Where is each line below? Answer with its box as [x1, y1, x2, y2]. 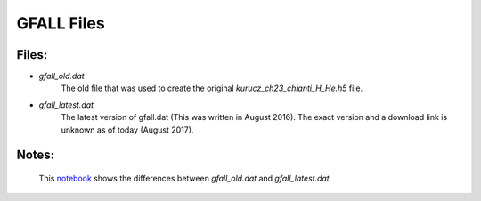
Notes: [16, 148, 55, 163]
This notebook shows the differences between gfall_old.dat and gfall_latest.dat [38, 173, 330, 184]
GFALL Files [16, 13, 106, 33]
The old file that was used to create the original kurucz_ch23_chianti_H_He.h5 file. [61, 83, 363, 93]
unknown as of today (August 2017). [61, 125, 194, 135]
